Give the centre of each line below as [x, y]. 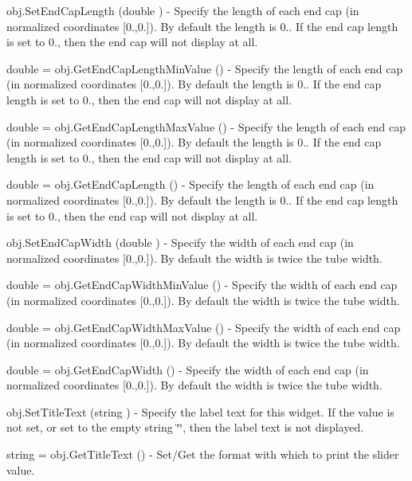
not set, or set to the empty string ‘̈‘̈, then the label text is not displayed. [185, 427]
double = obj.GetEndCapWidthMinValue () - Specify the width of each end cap [202, 285]
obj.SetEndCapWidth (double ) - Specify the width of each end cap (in [180, 242]
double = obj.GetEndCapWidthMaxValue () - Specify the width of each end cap [204, 327]
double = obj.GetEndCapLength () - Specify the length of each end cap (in [190, 184]
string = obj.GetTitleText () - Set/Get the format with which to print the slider [203, 454]
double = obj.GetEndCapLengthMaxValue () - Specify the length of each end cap [206, 126]
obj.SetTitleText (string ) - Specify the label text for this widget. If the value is [200, 411]
